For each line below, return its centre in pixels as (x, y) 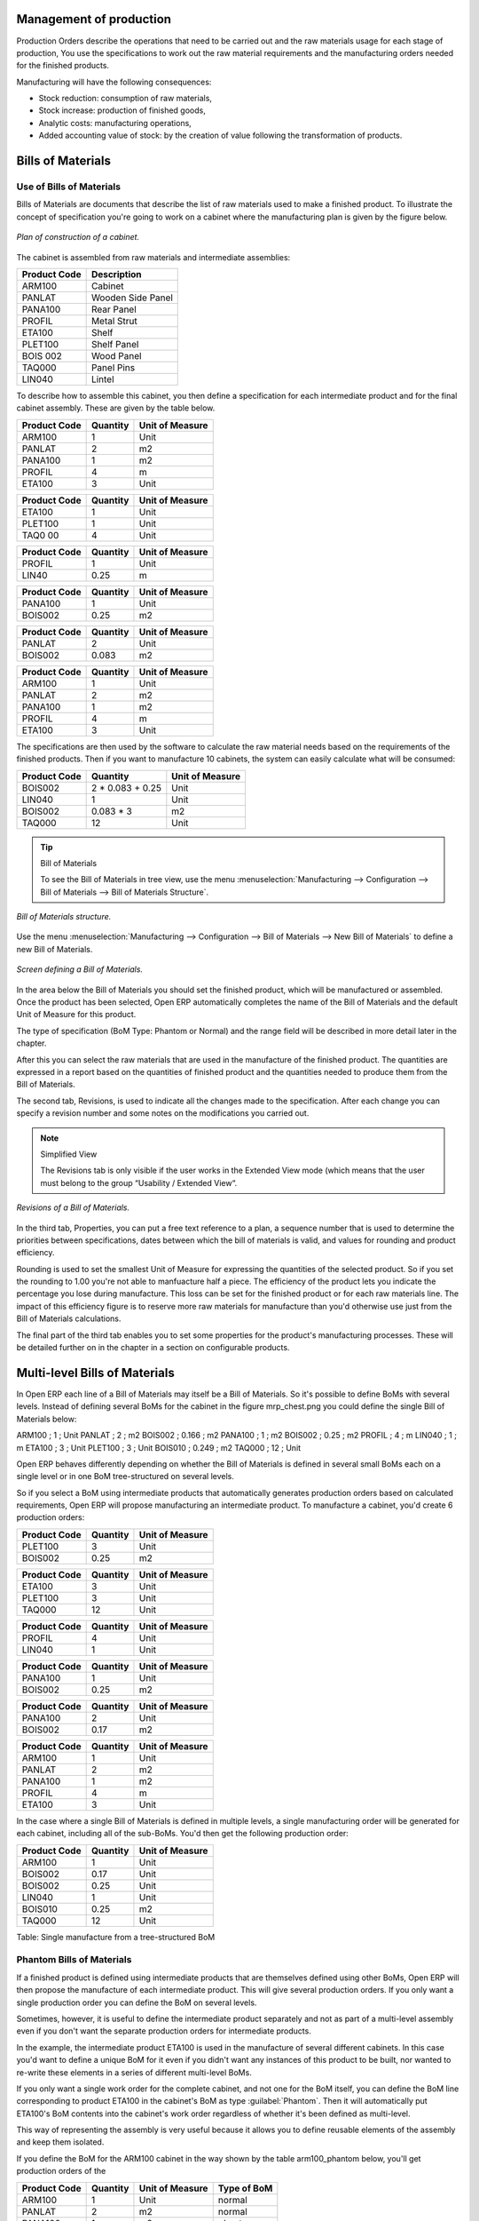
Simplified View (69, 1154)
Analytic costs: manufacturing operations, (115, 123)
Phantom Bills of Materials (74, 1960)
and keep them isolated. (60, 2142)
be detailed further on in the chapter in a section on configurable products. (153, 1348)
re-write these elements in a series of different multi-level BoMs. (134, 2072)
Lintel (102, 379)
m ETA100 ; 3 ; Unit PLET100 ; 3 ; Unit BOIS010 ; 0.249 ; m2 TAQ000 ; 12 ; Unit (159, 1447)
